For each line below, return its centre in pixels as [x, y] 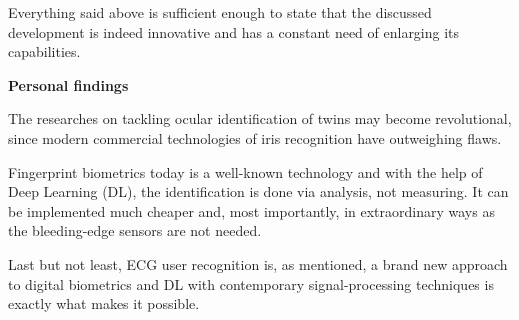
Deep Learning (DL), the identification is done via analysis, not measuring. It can [258, 191]
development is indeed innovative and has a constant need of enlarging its [234, 31]
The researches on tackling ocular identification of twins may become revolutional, [260, 118]
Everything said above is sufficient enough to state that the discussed [220, 12]
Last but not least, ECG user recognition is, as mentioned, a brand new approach [258, 263]
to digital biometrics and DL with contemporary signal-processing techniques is [251, 283]
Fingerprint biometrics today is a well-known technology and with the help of [245, 171]
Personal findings [68, 84]
